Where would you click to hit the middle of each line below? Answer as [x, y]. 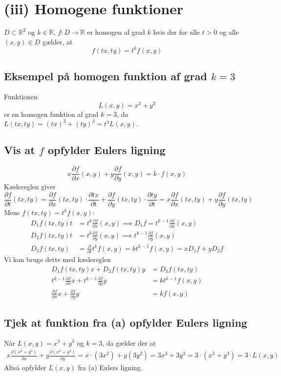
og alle [229, 32]
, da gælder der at [129, 343]
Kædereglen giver [30, 187]
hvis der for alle [176, 32]
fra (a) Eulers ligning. [110, 367]
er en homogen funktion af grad [51, 114]
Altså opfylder [25, 367]
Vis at [20, 150]
